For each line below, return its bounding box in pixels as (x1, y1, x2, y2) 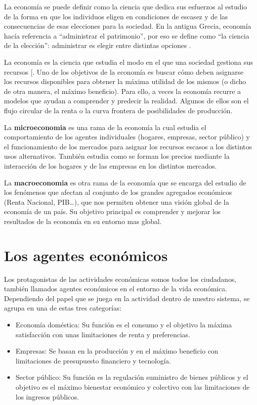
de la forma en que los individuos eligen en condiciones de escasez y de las (4, 11, 228, 21)
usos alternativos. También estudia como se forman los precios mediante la (4, 151, 230, 161)
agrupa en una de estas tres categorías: (4, 303, 122, 313)
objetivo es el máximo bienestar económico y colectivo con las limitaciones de (15, 381, 250, 392)
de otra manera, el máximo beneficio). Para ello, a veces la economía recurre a (4, 86, 241, 96)
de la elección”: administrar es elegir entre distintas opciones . (4, 40, 191, 50)
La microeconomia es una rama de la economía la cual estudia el (4, 122, 207, 132)
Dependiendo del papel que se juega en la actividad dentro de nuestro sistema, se (4, 293, 250, 303)
